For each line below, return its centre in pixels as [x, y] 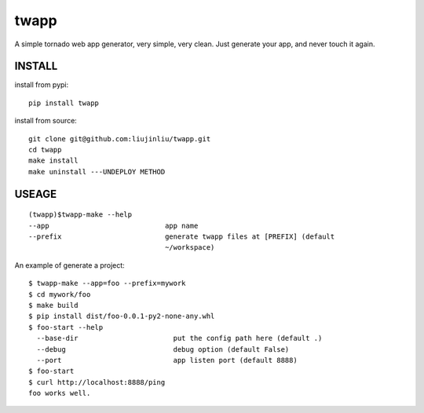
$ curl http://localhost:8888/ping [97, 382]
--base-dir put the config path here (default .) [179, 338]
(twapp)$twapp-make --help [80, 215]
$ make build [53, 305]
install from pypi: [42, 85]
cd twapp [45, 150]
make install [53, 161]
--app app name [113, 225]
